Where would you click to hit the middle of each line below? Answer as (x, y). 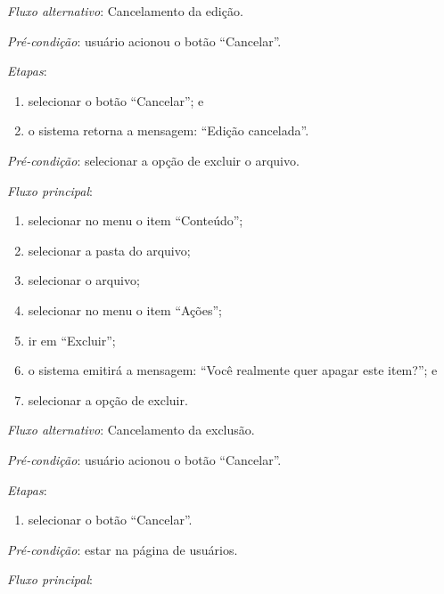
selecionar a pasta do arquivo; (109, 250)
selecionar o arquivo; (84, 280)
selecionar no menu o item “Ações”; (125, 309)
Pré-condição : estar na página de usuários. (123, 549)
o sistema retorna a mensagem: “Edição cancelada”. (169, 130)
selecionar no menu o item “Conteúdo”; (136, 220)
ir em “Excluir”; (72, 340)
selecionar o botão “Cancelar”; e (116, 100)
